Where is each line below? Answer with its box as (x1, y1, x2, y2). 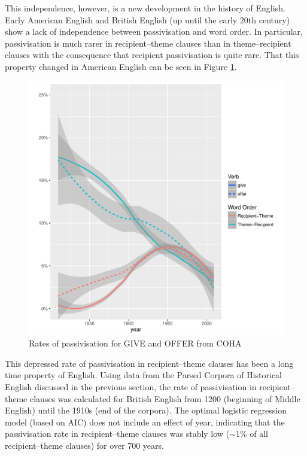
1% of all (235, 427, 268, 440)
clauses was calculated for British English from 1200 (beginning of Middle (29, 392, 300, 405)
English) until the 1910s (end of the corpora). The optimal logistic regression (5, 404, 287, 417)
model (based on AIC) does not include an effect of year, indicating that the (5, 415, 285, 428)
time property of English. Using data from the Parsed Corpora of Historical (5, 369, 282, 381)
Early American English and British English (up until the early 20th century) (5, 13, 290, 26)
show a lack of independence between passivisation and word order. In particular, (5, 25, 303, 38)
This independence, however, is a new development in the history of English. (5, 2, 285, 14)
